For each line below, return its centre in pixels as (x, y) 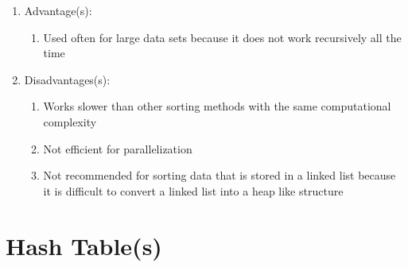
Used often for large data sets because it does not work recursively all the (222, 37)
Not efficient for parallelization (118, 148)
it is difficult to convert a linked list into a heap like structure (193, 190)
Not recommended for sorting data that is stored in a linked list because (220, 175)
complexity (70, 121)
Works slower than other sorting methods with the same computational (217, 106)
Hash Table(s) (84, 245)
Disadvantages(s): (67, 79)
